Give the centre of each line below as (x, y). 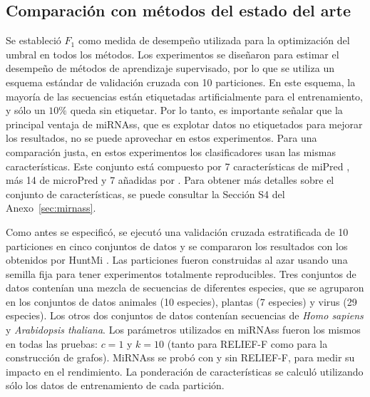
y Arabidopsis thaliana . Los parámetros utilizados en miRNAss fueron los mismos (183, 330)
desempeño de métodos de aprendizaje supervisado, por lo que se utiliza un (170, 68)
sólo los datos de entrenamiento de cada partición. (115, 385)
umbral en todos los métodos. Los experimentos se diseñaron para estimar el (173, 54)
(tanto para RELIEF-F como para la (247, 343)
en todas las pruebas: (52, 343)
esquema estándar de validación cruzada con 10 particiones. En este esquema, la (181, 82)
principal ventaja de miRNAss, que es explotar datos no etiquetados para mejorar (184, 124)
